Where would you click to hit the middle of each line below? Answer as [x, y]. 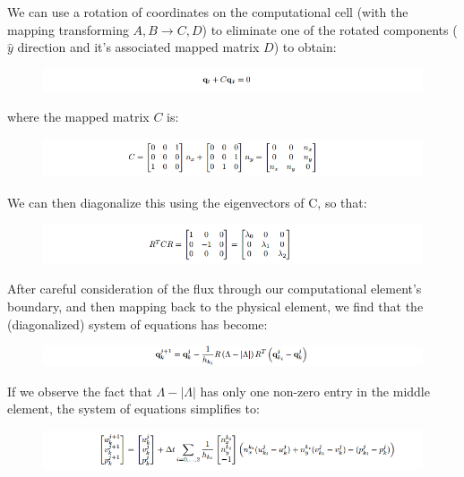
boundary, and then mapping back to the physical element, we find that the [215, 307]
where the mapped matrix [78, 117]
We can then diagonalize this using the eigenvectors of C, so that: [187, 202]
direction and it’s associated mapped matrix [138, 47]
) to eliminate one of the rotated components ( [330, 29]
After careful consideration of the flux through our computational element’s [215, 289]
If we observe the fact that [80, 391]
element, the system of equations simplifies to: [133, 409]
